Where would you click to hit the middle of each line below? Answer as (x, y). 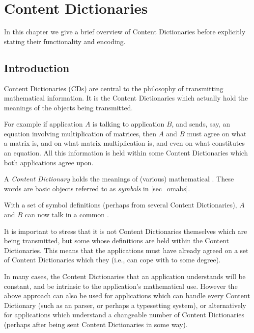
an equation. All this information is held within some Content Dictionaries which (126, 153)
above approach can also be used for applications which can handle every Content (127, 295)
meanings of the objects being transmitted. (69, 107)
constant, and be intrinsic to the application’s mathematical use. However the (121, 286)
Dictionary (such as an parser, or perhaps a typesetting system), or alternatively (125, 305)
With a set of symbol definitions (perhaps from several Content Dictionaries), (121, 205)
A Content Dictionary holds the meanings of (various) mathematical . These (119, 179)
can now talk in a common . (67, 215)
